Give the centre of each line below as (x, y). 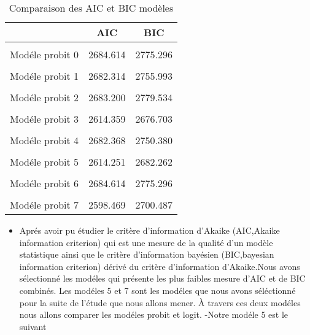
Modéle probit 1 (45, 76)
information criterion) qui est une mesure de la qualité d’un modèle (146, 242)
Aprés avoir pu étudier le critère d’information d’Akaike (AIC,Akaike (149, 230)
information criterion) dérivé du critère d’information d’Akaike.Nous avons (160, 266)
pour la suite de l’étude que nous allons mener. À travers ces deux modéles (160, 302)
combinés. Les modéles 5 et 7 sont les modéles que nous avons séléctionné (157, 290)
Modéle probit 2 (45, 97)
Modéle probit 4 (45, 140)
